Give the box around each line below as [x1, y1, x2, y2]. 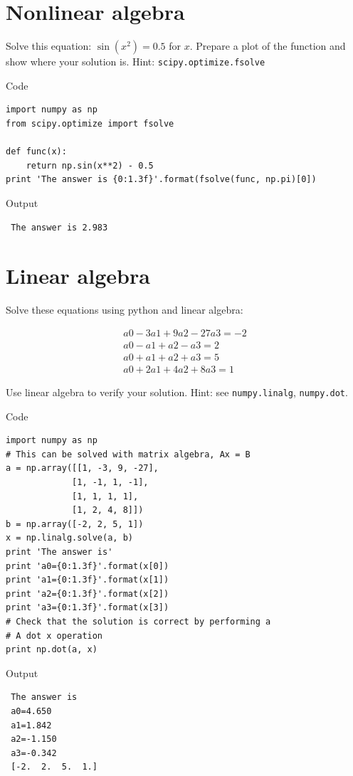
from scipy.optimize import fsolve [6, 118, 174, 129]
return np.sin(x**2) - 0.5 [26, 160, 154, 171]
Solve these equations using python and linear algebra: [6, 302, 243, 317]
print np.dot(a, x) [6, 644, 98, 655]
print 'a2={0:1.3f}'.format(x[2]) [6, 588, 169, 599]
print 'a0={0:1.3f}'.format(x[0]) [6, 560, 169, 571]
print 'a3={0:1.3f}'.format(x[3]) [6, 602, 169, 613]
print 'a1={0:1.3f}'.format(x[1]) [6, 575, 169, 585]
